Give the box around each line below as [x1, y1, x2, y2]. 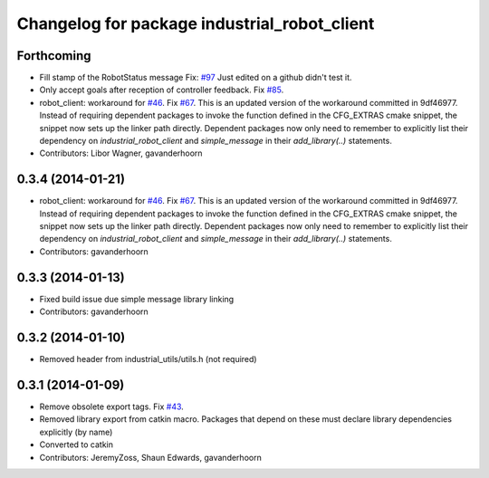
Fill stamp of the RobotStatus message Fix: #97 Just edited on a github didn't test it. [39, 72, 352, 83]
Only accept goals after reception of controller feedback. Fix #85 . [39, 84, 284, 95]
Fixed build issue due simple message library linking [39, 293, 235, 304]
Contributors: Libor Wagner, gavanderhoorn [39, 148, 203, 158]
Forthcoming [16, 48, 91, 63]
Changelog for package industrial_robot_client [16, 14, 375, 33]
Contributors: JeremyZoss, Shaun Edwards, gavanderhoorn [39, 452, 262, 463]
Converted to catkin [39, 439, 113, 450]
